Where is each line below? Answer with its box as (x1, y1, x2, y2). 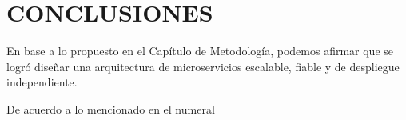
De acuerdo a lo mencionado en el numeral (6, 100, 215, 117)
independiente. (6, 74, 78, 90)
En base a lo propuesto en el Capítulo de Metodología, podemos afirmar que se (6, 42, 394, 59)
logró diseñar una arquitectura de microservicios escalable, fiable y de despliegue (6, 58, 400, 74)
